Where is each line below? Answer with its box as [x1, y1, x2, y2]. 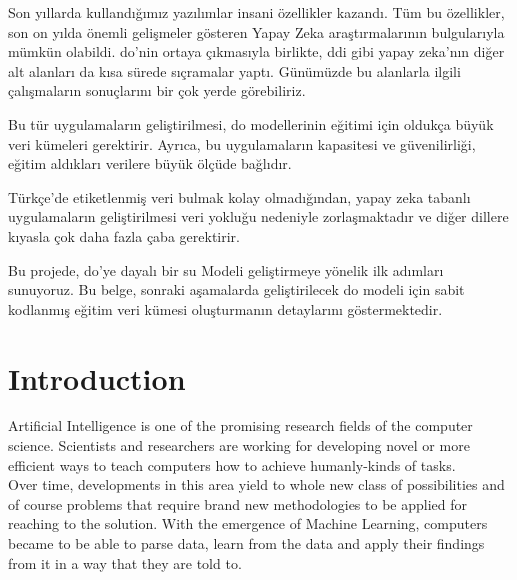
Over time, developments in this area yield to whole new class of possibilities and [8, 474, 505, 495]
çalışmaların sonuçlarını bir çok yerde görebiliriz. [8, 80, 306, 101]
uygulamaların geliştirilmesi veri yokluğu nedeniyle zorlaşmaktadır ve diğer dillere [8, 206, 509, 227]
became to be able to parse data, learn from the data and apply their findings [8, 533, 485, 553]
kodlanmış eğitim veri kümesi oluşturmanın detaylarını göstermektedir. [8, 298, 443, 319]
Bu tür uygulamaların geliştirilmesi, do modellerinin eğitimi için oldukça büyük [8, 113, 494, 134]
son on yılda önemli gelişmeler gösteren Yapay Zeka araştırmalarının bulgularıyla [8, 21, 505, 42]
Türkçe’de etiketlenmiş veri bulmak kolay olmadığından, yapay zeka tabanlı [8, 186, 471, 207]
